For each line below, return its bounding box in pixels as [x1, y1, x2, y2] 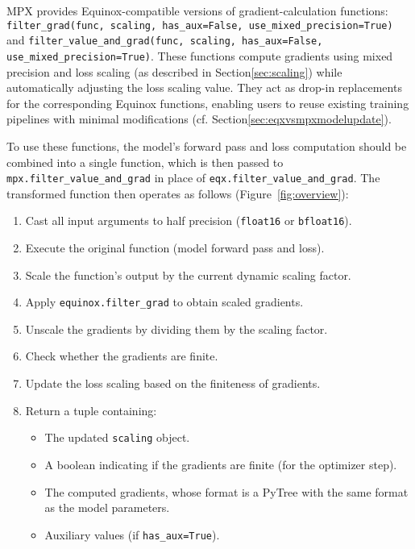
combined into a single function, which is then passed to [6, 153, 284, 170]
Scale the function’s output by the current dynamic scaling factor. [25, 266, 351, 283]
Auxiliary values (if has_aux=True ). [44, 526, 220, 543]
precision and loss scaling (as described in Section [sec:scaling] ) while [6, 63, 342, 80]
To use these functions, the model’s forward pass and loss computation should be [6, 137, 407, 154]
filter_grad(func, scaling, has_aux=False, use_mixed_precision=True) [6, 19, 393, 31]
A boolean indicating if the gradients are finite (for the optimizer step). [44, 455, 397, 472]
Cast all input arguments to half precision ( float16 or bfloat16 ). [25, 212, 352, 229]
